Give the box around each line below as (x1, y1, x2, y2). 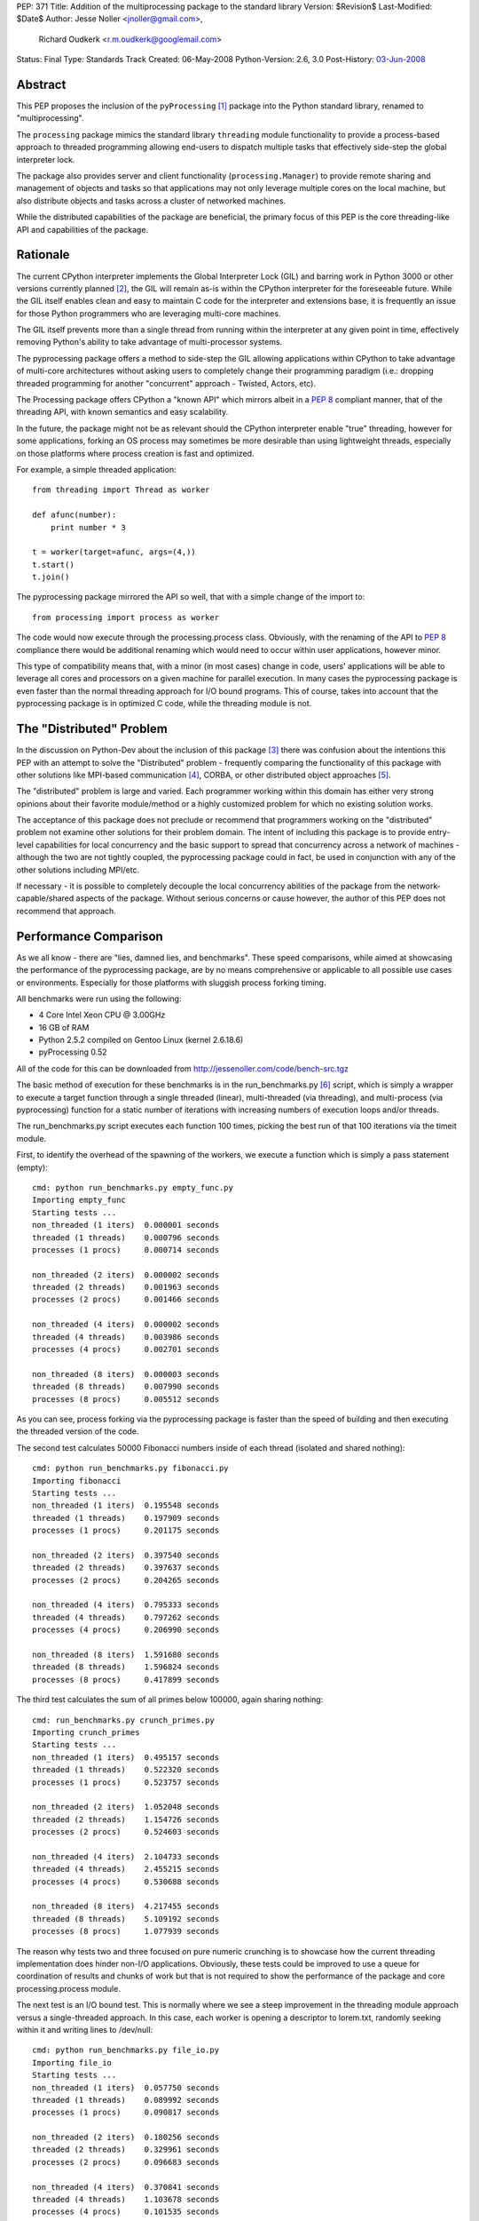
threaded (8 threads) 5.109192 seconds (32, 1914, 220, 1923)
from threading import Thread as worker (32, 485, 210, 495)
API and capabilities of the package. (16, 224, 149, 235)
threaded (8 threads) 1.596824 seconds (32, 1662, 220, 1672)
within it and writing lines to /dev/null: (16, 2024, 153, 2034)
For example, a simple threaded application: (16, 464, 177, 474)
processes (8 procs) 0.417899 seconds (32, 1675, 220, 1684)
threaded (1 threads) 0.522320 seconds (32, 1764, 220, 1775)
